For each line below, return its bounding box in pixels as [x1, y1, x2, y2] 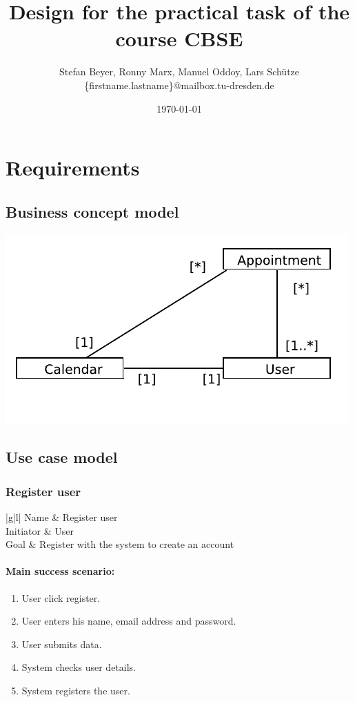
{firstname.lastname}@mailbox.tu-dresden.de [84, 77, 274, 92]
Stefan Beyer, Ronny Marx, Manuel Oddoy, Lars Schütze [59, 64, 300, 79]
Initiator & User [6, 523, 74, 538]
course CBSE [115, 24, 243, 53]
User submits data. [21, 636, 102, 651]
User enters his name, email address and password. [21, 614, 236, 628]
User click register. [21, 590, 101, 605]
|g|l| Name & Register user [6, 510, 118, 524]
